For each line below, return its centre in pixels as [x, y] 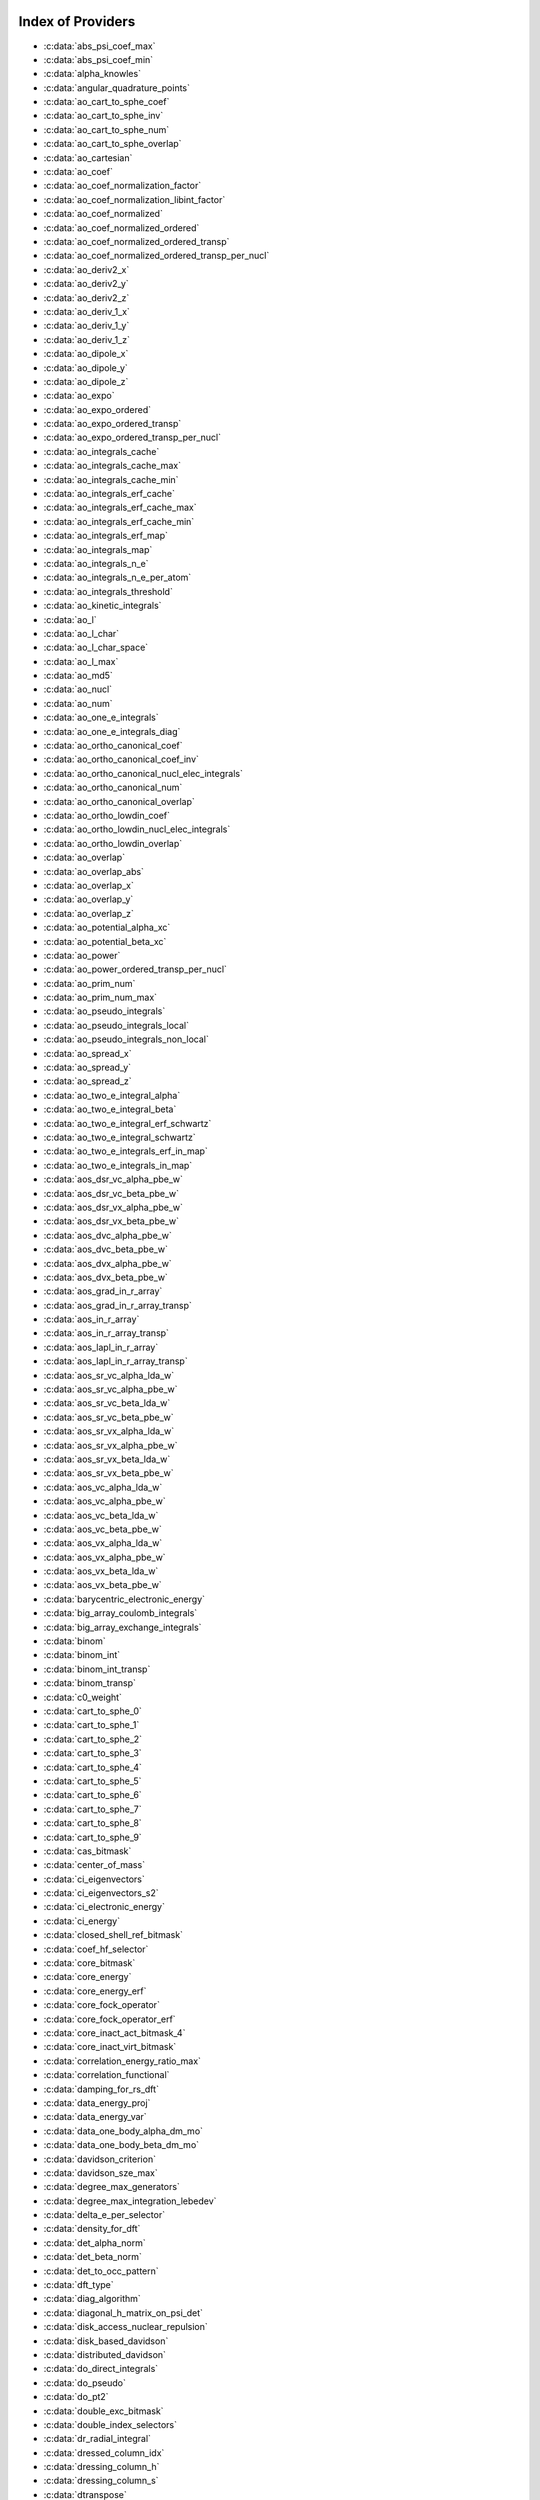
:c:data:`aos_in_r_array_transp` [106, 1333]
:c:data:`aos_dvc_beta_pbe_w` [106, 1249]
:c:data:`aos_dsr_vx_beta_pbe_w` [111, 1221]
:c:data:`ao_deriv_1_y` [86, 326]
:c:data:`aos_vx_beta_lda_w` [101, 1571]
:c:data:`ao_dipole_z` [86, 381]
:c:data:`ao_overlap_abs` [94, 871]
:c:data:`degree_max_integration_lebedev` [130, 2201]
